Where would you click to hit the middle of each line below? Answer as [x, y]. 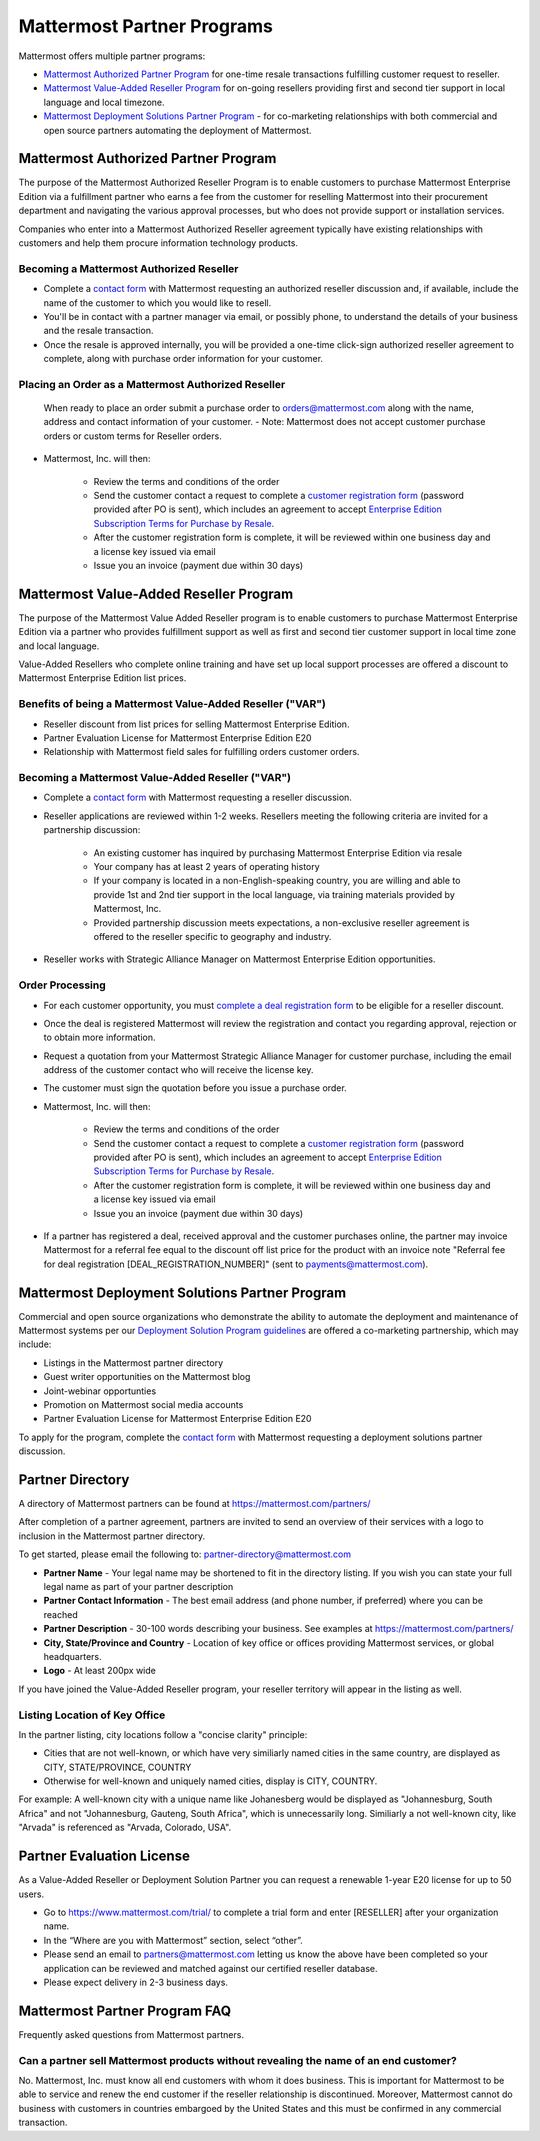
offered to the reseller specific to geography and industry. [212, 936]
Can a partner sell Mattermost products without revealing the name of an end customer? [237, 2060]
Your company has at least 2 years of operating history [206, 867]
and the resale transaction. [98, 331]
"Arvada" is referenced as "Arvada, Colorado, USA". [125, 1827]
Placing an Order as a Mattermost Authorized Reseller [152, 384]
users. [31, 1894]
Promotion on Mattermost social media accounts [143, 1404]
